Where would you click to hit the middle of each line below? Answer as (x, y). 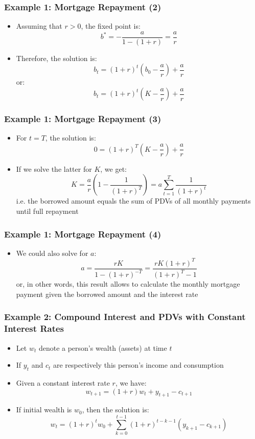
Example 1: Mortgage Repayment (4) (83, 234)
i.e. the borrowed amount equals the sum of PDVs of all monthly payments (133, 201)
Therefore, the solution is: (56, 58)
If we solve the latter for (54, 168)
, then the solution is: (115, 410)
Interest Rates (34, 328)
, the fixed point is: (111, 26)
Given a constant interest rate (63, 383)
